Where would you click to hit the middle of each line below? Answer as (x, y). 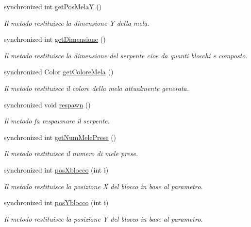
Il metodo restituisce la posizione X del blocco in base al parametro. (103, 186)
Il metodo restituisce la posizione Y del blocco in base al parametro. (103, 218)
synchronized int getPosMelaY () (53, 6)
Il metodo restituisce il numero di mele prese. (71, 153)
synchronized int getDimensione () (55, 39)
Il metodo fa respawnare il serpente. (57, 121)
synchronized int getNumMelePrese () (60, 137)
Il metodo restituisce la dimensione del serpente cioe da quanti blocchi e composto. (126, 55)
